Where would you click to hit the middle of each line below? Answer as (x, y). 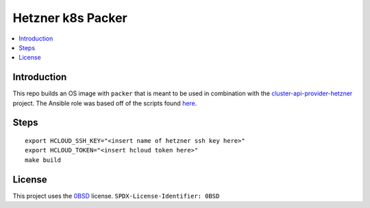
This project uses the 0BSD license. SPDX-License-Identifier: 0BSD (116, 196)
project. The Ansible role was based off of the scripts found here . (105, 103)
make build (43, 160)
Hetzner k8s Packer (70, 18)
